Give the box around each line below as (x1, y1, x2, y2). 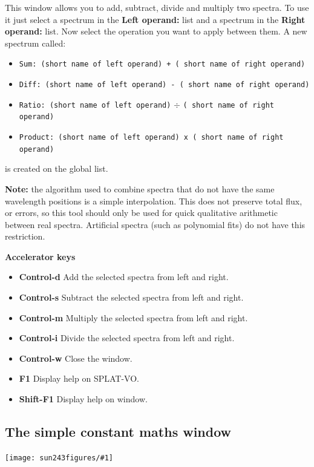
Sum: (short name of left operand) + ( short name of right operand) (19, 60, 306, 69)
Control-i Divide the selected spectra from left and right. (19, 331, 235, 344)
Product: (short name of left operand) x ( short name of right (19, 133, 284, 142)
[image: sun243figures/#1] (5, 453, 113, 462)
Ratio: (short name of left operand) (19, 100, 171, 109)
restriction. (5, 230, 45, 243)
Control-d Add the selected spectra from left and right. (19, 270, 229, 283)
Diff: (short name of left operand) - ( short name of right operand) (19, 80, 310, 90)
